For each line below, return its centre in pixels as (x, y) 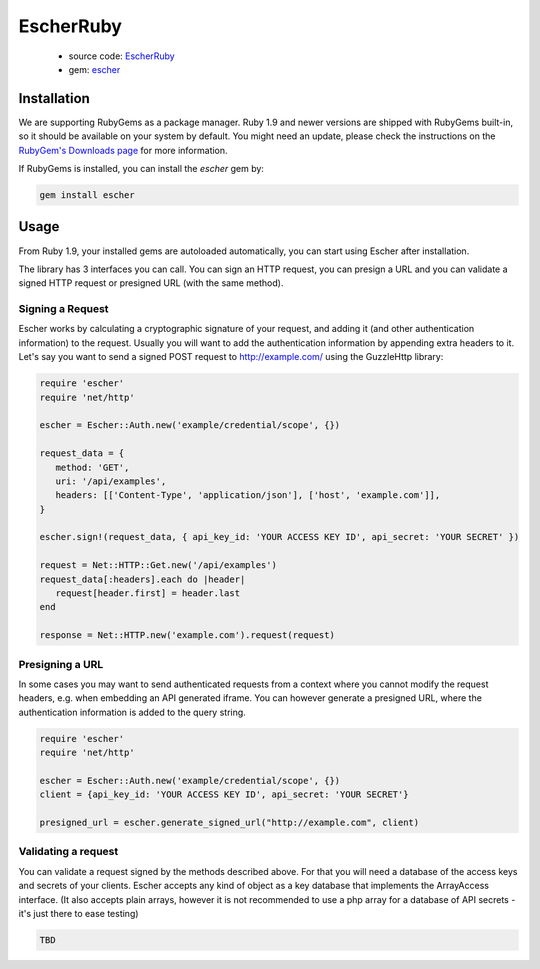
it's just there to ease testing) (78, 913)
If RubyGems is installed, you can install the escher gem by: (141, 169)
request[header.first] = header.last (147, 593)
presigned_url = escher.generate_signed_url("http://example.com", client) (229, 823)
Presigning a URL (61, 664)
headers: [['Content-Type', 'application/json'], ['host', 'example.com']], (248, 495)
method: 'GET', (92, 467)
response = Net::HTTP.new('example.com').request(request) (187, 635)
